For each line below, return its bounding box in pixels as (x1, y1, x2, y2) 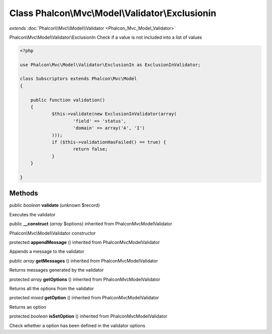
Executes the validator (9, 211, 56, 217)
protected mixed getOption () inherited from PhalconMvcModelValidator (9, 295, 160, 301)
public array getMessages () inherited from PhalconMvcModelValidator (9, 258, 158, 264)
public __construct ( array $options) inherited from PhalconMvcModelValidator (9, 221, 172, 227)
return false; (73, 146, 108, 152)
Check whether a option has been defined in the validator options (9, 322, 146, 328)
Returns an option (9, 304, 46, 310)
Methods (9, 189, 38, 198)
